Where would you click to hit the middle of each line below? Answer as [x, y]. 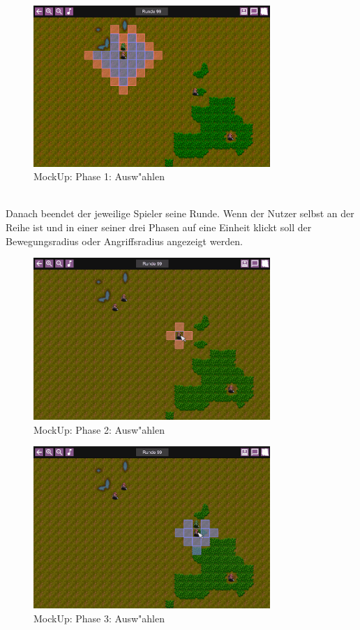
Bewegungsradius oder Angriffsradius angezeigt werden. [124, 241]
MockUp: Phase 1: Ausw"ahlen [99, 176]
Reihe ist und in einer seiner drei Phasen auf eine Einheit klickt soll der [159, 227]
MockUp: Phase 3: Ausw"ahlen [99, 618]
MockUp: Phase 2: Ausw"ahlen [99, 429]
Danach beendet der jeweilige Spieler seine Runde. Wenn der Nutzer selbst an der [180, 213]
